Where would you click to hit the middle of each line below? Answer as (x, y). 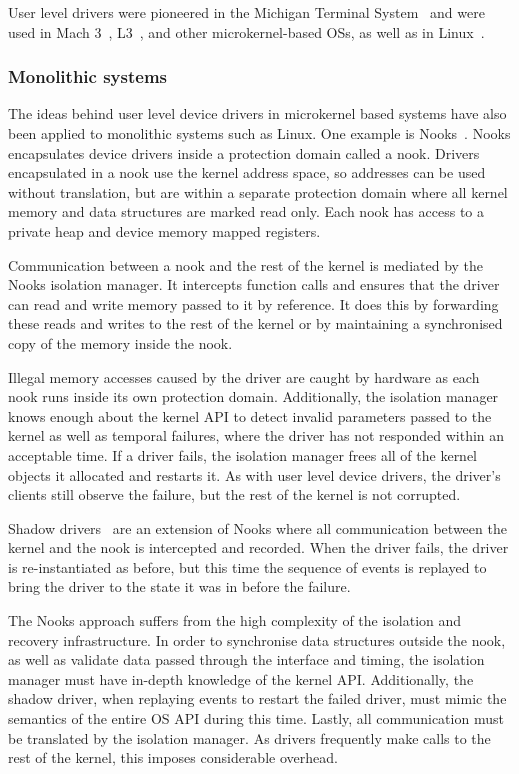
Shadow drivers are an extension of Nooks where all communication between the (257, 527)
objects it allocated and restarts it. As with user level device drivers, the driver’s (254, 474)
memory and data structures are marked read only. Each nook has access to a (246, 211)
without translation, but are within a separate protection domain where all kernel (258, 191)
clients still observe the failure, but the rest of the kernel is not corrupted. (234, 494)
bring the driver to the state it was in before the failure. (179, 586)
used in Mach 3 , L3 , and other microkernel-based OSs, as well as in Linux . (246, 31)
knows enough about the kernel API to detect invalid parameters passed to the (250, 415)
